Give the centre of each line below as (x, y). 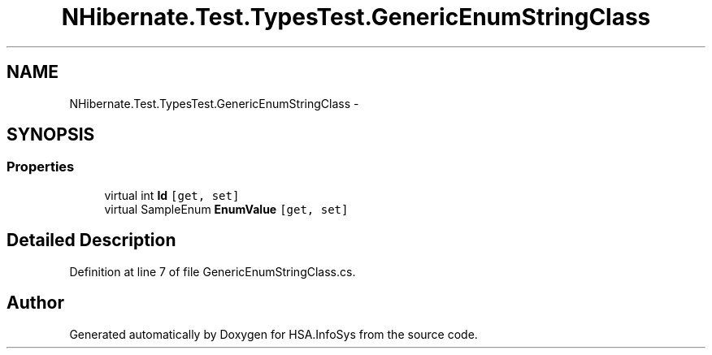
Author (35, 303)
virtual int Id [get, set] (172, 195)
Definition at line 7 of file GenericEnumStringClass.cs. (213, 271)
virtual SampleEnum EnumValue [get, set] (226, 209)
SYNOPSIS (51, 135)
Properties (41, 167)
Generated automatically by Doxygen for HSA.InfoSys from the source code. (274, 334)
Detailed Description (91, 240)
